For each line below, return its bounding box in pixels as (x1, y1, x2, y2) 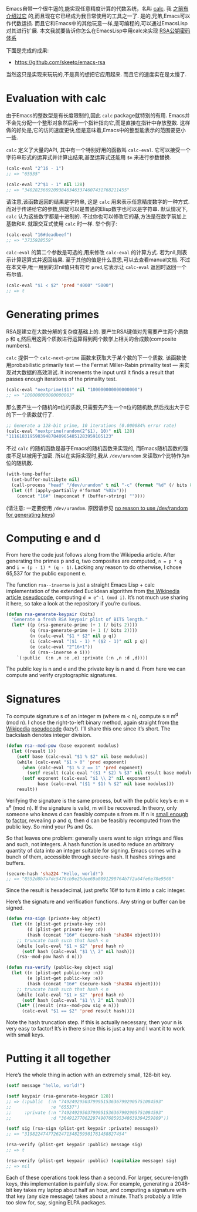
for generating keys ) (6, 511, 56, 518)
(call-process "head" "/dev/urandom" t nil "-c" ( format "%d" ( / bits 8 (11, 482, 193, 488)
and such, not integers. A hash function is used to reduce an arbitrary (6, 840, 174, 847)
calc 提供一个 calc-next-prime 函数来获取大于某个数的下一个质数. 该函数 (6, 354, 182, 361)
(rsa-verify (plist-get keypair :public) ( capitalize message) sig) (6, 1157, 177, 1164)
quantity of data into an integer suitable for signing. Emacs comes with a (6, 847, 181, 854)
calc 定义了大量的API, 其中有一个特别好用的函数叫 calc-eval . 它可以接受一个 (6, 146, 191, 153)
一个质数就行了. (16, 410, 55, 418)
